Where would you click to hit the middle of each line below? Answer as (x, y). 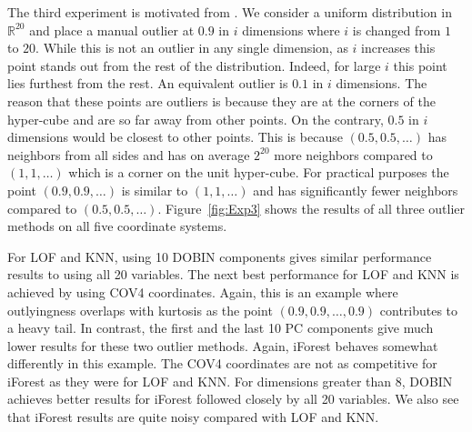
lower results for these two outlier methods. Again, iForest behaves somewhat (223, 345)
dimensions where (291, 30)
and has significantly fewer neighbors (356, 190)
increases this (398, 48)
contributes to (419, 310)
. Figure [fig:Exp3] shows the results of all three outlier (311, 208)
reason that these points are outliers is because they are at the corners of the (221, 100)
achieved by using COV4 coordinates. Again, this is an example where (203, 291)
